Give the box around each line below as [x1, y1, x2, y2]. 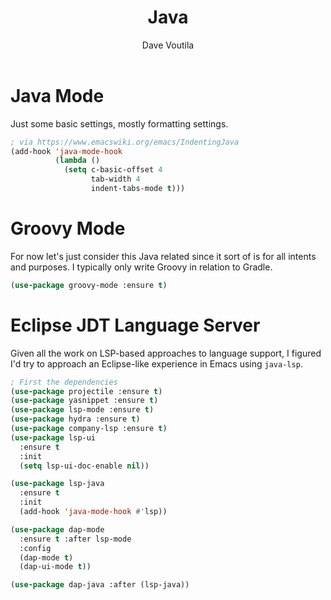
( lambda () [54, 156, 101, 166]
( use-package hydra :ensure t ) [10, 414, 141, 425]
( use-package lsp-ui [10, 432, 97, 443]
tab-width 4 [90, 174, 141, 185]
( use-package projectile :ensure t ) [10, 386, 163, 396]
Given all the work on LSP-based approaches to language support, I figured [10, 347, 322, 359]
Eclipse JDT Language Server [10, 314, 261, 336]
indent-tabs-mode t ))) [90, 184, 186, 194]
